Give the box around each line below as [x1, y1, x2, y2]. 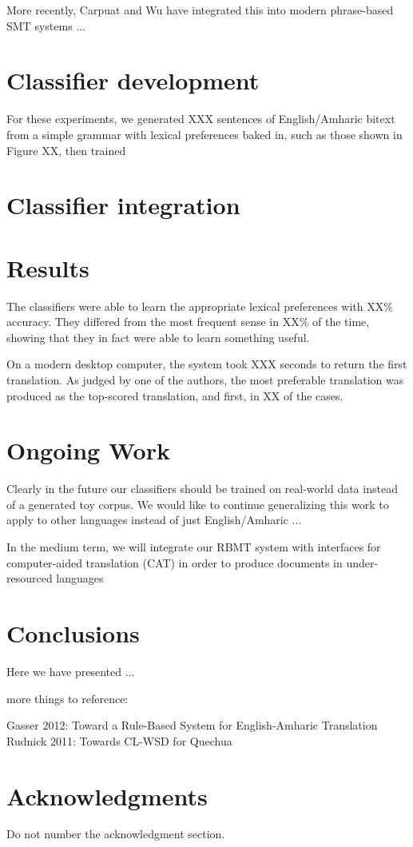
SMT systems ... [6, 17, 85, 34]
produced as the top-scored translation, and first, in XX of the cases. [6, 387, 344, 404]
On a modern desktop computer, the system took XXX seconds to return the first [6, 356, 407, 372]
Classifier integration [6, 189, 240, 221]
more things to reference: [6, 690, 129, 706]
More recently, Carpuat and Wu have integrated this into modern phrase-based [6, 2, 394, 18]
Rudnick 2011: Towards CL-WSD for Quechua [6, 732, 232, 749]
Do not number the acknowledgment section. [6, 825, 225, 842]
